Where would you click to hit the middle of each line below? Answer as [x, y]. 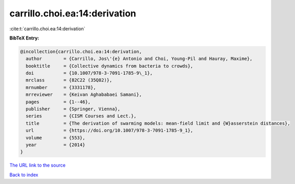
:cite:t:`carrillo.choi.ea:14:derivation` [47, 29]
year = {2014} [56, 145]
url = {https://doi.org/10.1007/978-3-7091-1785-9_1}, [110, 130]
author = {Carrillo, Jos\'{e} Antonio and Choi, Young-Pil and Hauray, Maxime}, [139, 59]
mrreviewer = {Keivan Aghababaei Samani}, [84, 95]
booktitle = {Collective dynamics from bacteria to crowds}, [110, 66]
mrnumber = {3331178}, [61, 87]
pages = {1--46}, [58, 102]
